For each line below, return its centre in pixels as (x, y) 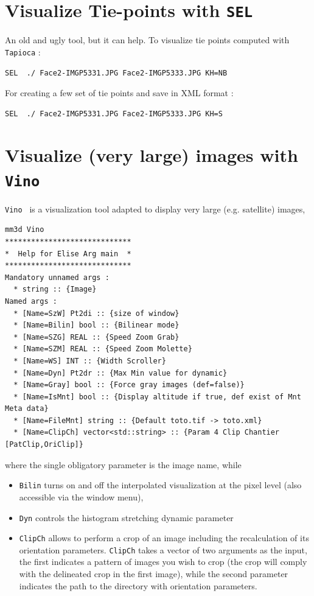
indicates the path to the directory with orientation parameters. (138, 585)
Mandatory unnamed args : (57, 277)
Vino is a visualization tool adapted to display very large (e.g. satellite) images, (155, 209)
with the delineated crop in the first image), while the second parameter (154, 574)
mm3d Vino (25, 230)
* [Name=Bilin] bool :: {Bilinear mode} (96, 325)
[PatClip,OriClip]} (44, 445)
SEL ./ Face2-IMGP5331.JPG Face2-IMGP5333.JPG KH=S (114, 114)
